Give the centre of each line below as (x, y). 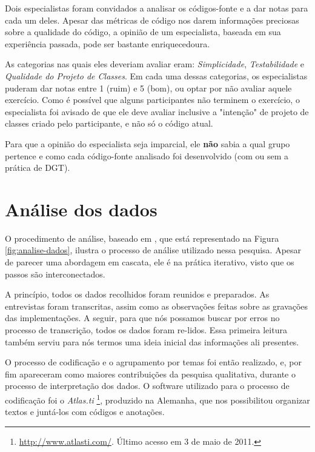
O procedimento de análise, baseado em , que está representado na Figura (142, 238)
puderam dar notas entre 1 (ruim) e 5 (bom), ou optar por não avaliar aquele (148, 88)
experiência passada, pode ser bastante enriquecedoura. (108, 43)
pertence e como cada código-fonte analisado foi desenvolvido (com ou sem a (147, 155)
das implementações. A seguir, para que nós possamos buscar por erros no (142, 318)
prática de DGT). (38, 168)
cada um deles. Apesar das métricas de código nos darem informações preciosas (152, 20)
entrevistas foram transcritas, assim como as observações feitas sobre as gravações (157, 306)
